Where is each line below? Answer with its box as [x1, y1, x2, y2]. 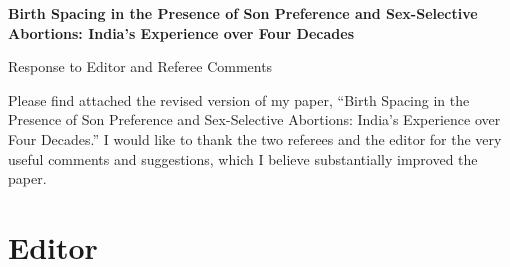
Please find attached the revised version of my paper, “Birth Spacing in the [8, 89, 470, 110]
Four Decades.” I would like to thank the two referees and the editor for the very [8, 128, 502, 149]
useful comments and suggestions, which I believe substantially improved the [8, 148, 478, 169]
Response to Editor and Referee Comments [8, 56, 273, 77]
